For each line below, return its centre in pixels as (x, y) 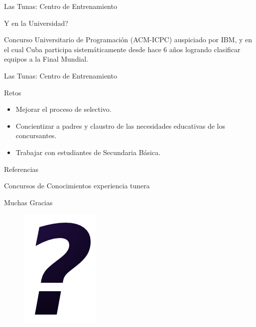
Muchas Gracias (28, 202)
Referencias (21, 169)
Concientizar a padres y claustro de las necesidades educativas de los (121, 125)
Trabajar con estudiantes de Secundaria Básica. (88, 152)
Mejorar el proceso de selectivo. (64, 109)
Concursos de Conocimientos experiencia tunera (77, 186)
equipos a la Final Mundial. (46, 59)
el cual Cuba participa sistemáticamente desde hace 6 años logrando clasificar (122, 49)
